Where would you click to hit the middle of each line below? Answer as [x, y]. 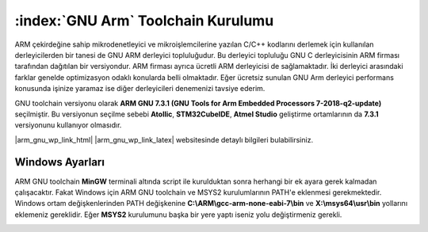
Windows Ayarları [59, 162]
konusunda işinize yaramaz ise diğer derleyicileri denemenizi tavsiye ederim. [140, 89]
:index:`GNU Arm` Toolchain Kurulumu [144, 21]
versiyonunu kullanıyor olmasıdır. [68, 125]
